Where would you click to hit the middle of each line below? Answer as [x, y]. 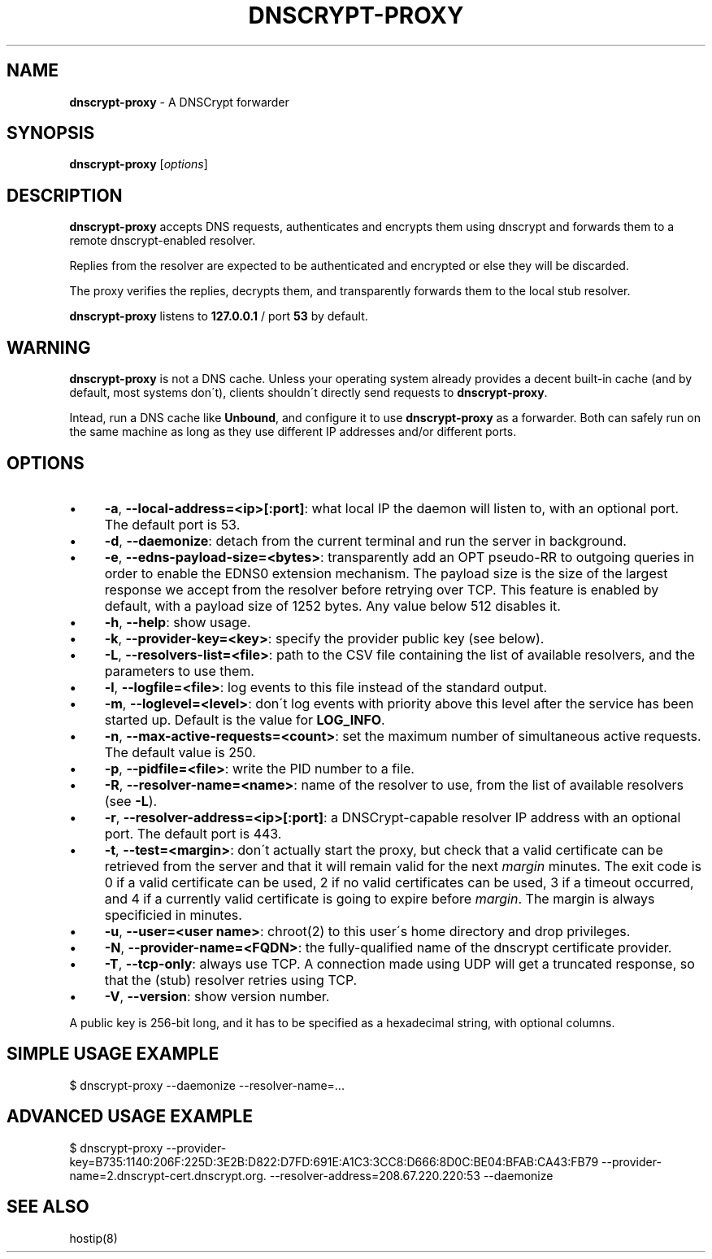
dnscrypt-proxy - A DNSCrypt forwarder [179, 102]
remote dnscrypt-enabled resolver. [163, 241]
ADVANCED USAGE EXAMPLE [130, 1117]
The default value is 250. [180, 752]
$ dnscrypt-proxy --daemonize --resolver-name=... [207, 1085]
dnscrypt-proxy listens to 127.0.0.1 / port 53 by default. [219, 316]
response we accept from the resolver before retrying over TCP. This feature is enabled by [382, 589]
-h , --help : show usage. [178, 622]
